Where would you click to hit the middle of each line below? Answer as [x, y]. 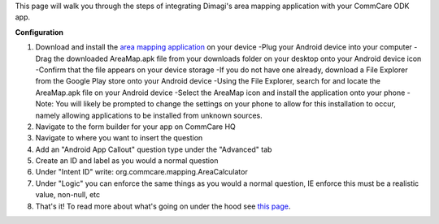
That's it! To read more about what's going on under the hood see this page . [163, 206]
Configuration [39, 32]
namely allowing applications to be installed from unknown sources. [149, 115]
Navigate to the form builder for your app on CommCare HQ [135, 127]
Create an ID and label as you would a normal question [127, 161]
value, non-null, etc [68, 195]
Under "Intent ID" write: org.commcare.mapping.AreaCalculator [141, 172]
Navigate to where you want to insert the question [119, 138]
